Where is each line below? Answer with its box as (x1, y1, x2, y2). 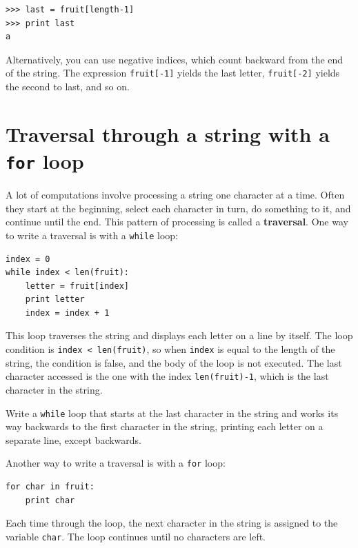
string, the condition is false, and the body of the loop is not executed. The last (6, 355, 342, 369)
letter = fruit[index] (25, 281, 129, 291)
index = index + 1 (25, 307, 110, 318)
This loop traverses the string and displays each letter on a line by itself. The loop (6, 328, 353, 343)
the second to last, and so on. (6, 79, 130, 94)
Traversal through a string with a (6, 119, 330, 148)
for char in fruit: (6, 482, 95, 492)
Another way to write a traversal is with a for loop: (6, 456, 226, 470)
